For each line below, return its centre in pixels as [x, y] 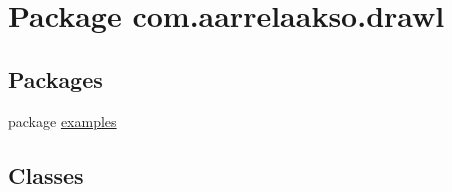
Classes [46, 174]
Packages [55, 78]
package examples [62, 120]
